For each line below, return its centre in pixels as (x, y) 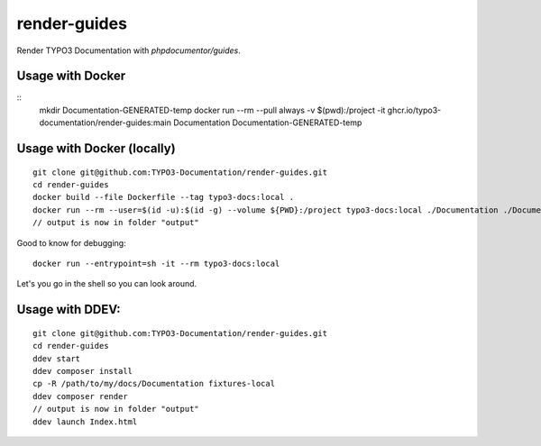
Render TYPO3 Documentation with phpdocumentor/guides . (128, 50)
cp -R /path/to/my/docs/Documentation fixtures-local (154, 384)
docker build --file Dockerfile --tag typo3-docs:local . (164, 197)
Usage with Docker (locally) (96, 149)
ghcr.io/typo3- (414, 110)
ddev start (57, 359)
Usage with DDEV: (69, 309)
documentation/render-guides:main (105, 123)
